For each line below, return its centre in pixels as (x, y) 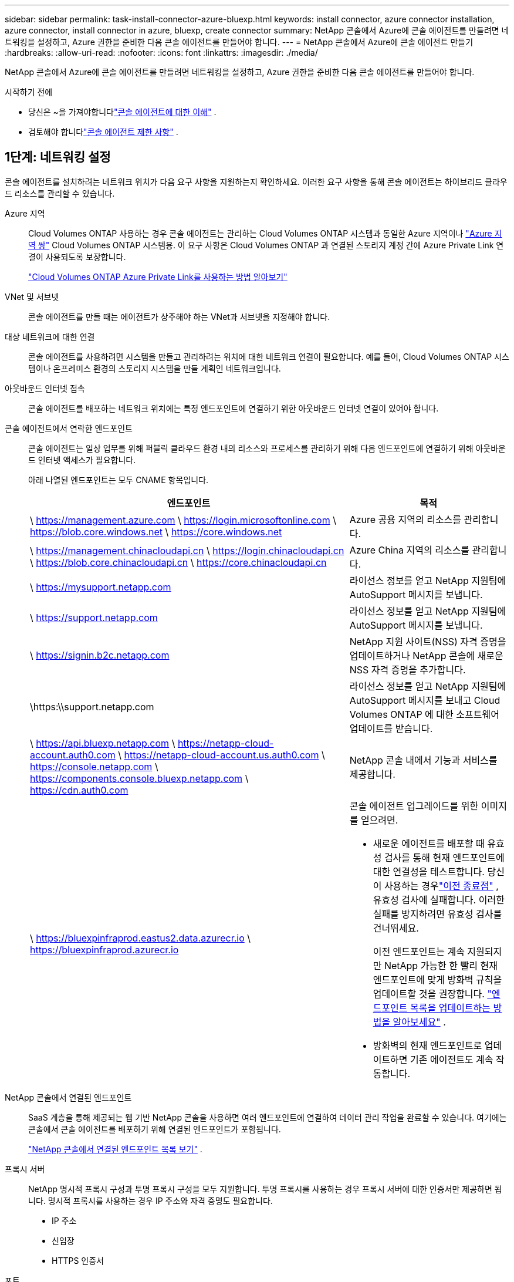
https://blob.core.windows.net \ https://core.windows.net (156, 532)
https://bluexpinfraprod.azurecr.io (104, 949)
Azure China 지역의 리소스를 (410, 550)
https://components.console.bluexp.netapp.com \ (139, 778)
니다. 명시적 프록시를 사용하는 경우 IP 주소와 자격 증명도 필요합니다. (151, 1200)
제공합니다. (372, 774)
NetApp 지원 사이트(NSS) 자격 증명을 (428, 641)
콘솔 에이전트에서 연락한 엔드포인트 (69, 428)
